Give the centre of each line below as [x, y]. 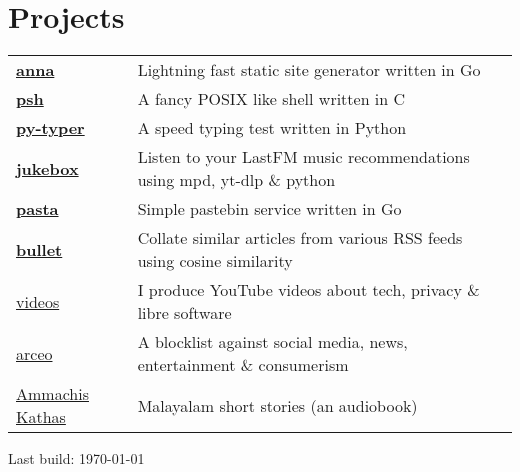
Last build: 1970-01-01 [76, 458]
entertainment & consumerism [243, 365]
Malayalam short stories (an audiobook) [277, 405]
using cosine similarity [215, 261]
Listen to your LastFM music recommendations [303, 157]
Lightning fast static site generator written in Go [309, 70]
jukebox [47, 168]
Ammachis [52, 394]
